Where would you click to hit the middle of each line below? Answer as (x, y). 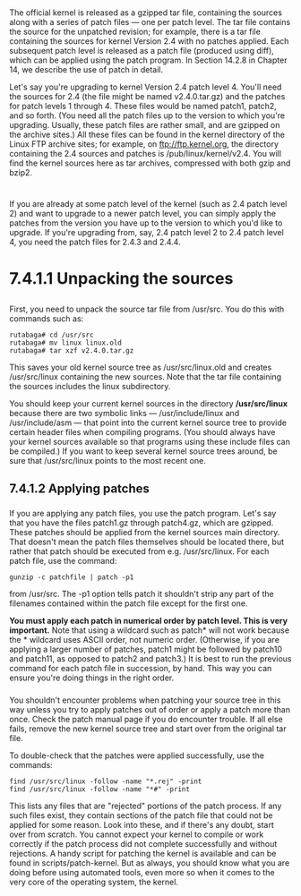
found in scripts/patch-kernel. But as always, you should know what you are (150, 863)
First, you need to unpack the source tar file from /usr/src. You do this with (147, 309)
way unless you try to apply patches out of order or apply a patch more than (150, 710)
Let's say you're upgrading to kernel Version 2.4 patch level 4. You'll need (146, 87)
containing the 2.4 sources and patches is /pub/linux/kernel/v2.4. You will (146, 154)
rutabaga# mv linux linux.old (66, 343)
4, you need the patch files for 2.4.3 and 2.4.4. (95, 242)
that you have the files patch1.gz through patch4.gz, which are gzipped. (142, 523)
